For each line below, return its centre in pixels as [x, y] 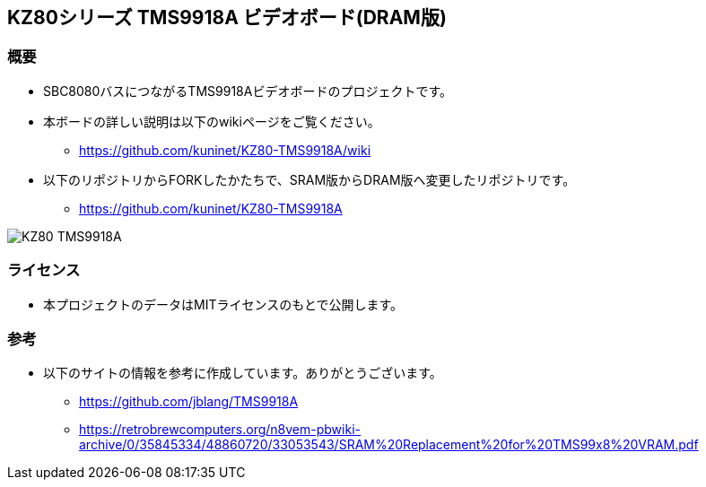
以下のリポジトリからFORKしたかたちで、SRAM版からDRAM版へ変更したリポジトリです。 [309, 179]
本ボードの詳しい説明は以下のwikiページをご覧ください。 [212, 121]
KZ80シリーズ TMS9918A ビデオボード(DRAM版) [227, 17]
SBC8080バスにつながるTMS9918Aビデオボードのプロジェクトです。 [248, 91]
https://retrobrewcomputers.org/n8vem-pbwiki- [220, 430]
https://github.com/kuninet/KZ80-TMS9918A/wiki [225, 150]
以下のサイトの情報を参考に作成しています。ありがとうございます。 [243, 373]
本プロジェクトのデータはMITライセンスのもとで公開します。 [223, 304]
